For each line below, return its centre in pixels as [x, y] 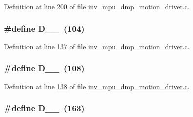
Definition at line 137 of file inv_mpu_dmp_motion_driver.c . [97, 46]
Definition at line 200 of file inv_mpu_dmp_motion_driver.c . [97, 6]
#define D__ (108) [44, 68]
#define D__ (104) [44, 28]
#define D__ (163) [44, 108]
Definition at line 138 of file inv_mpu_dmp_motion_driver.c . [97, 86]
